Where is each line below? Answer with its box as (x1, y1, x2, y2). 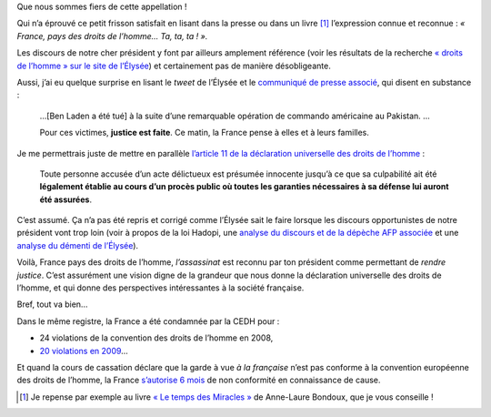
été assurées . (39, 194, 93, 205)
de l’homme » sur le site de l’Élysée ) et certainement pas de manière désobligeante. (16, 60, 331, 71)
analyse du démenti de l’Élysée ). (16, 239, 139, 250)
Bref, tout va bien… (16, 299, 88, 310)
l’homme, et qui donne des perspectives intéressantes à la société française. (16, 282, 305, 293)
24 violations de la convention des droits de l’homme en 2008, (39, 332, 274, 343)
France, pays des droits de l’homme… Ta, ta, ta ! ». (16, 30, 208, 41)
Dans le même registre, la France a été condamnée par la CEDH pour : (16, 315, 280, 327)
